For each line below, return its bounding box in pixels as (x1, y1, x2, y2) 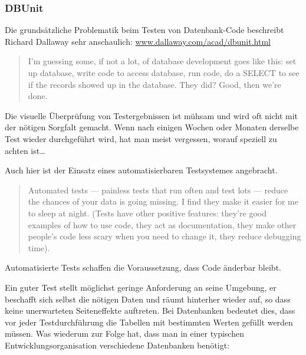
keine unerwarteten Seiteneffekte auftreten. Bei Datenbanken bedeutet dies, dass (5, 304, 295, 317)
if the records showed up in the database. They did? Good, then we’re (28, 78, 281, 90)
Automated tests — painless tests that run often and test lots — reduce (28, 183, 288, 196)
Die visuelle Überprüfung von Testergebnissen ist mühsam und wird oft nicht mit (5, 109, 298, 121)
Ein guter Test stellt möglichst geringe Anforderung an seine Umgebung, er (5, 281, 277, 293)
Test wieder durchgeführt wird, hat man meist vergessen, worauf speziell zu (5, 132, 277, 144)
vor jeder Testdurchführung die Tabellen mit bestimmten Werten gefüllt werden (5, 315, 293, 328)
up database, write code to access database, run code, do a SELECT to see (28, 67, 300, 78)
